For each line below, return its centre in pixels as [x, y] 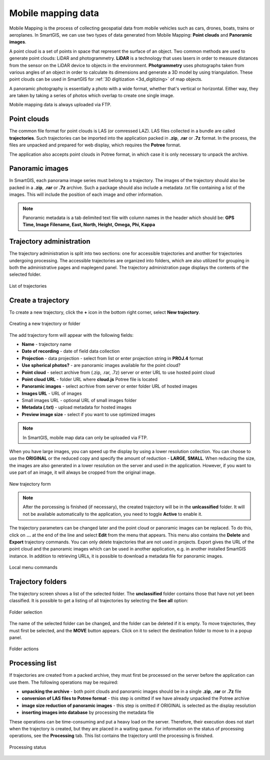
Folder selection [26, 612]
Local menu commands [33, 567]
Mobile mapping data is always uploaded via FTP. [60, 105]
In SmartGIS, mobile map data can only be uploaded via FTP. [85, 437]
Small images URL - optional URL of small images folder [79, 401]
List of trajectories [28, 286]
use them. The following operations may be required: [64, 682]
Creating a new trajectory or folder [45, 324]
